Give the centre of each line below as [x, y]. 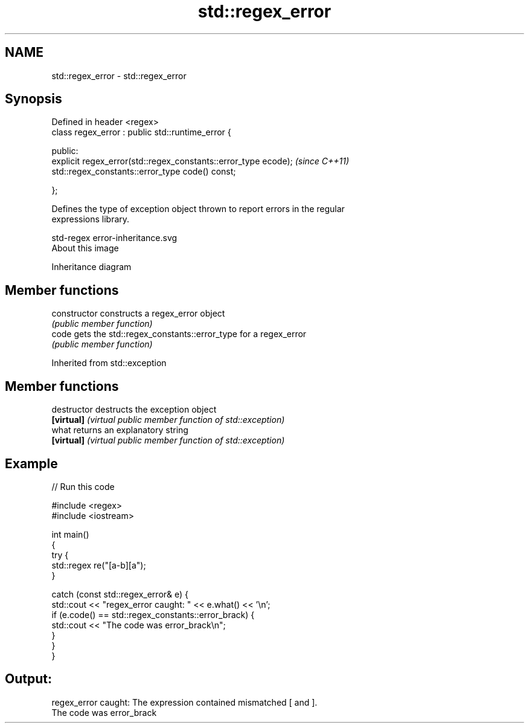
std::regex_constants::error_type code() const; [144, 172]
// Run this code [83, 486]
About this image [85, 248]
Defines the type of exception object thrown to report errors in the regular [198, 209]
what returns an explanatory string [120, 430]
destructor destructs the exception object [134, 410]
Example [31, 463]
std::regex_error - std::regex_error [119, 76]
